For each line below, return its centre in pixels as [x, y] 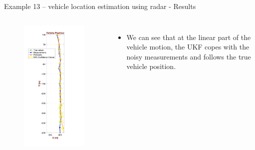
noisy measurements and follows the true [189, 56]
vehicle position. [151, 66]
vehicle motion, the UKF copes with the [188, 47]
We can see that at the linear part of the [189, 37]
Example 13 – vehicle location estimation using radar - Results [100, 6]
